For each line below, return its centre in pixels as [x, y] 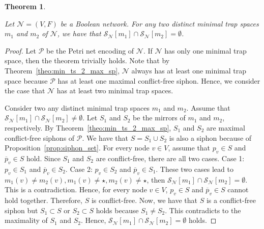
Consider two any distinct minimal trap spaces [77, 107]
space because [26, 80]
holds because [117, 210]
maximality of [26, 220]
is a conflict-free [231, 200]
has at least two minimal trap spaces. [115, 91]
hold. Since [43, 158]
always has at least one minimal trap [189, 70]
